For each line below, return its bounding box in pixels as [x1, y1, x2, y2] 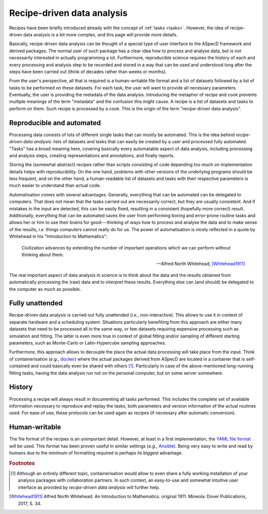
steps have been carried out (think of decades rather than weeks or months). [9, 69, 167, 75]
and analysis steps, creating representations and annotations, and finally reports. [9, 152, 175, 159]
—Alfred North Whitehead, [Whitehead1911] [156, 261, 245, 267]
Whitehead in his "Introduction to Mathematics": [9, 234, 108, 240]
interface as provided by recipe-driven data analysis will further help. [18, 484, 160, 490]
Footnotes [9, 460, 35, 467]
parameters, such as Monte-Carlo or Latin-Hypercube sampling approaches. [9, 340, 166, 346]
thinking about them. [21, 252, 64, 257]
